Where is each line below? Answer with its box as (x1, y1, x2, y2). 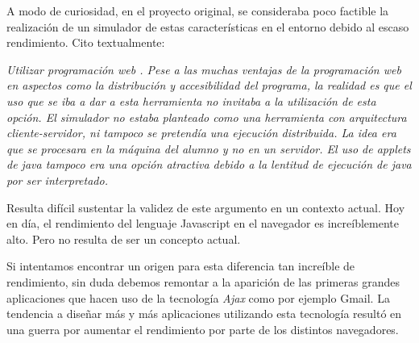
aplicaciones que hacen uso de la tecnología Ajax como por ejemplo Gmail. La (6, 289, 390, 306)
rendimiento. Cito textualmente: (6, 34, 165, 51)
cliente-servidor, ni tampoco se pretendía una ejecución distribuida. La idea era (6, 124, 396, 141)
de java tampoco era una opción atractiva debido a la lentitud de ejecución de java (6, 156, 412, 173)
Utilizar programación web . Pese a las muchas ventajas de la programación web (6, 61, 401, 77)
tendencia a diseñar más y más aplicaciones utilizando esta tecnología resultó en (6, 305, 402, 322)
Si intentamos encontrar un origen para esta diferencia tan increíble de (6, 257, 355, 274)
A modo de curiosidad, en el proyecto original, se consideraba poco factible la (6, 2, 389, 19)
